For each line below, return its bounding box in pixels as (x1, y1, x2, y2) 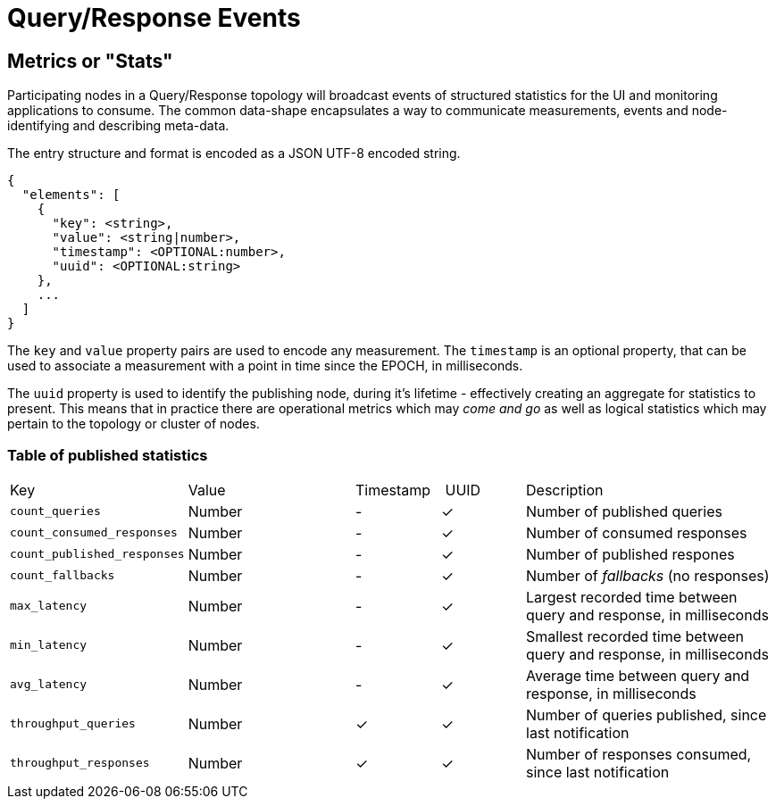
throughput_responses (10, 756, 150, 770)
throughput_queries (10, 717, 136, 731)
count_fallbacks (10, 569, 115, 583)
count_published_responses (10, 547, 185, 561)
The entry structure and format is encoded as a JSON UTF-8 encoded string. (7, 145, 461, 162)
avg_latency (10, 677, 88, 692)
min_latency (10, 638, 88, 652)
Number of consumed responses (526, 523, 747, 542)
